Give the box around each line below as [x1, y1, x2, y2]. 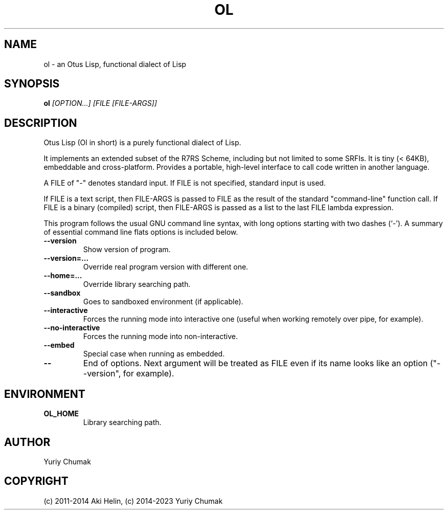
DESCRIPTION [4, 116, 77, 129]
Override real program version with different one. [83, 262, 249, 272]
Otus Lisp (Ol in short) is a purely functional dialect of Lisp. [43, 138, 241, 147]
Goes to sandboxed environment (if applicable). [83, 297, 243, 306]
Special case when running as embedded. [83, 349, 225, 359]
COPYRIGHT [4, 475, 69, 488]
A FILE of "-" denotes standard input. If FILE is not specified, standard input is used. [43, 178, 326, 188]
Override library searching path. [83, 280, 191, 289]
